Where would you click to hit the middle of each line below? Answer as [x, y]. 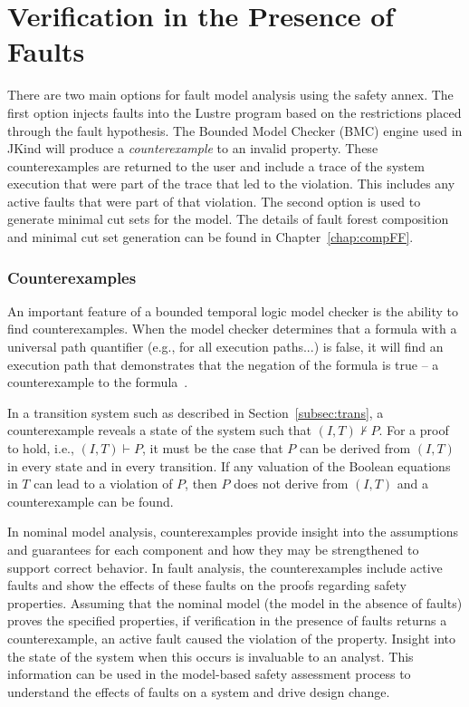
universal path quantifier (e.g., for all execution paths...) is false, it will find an [225, 347]
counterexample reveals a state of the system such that [160, 430]
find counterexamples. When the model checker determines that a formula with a [232, 329]
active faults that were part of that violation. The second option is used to [214, 201]
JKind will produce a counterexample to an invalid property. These [193, 148]
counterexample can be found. [91, 501]
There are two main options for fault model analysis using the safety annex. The [230, 95]
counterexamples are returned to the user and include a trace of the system [216, 165]
